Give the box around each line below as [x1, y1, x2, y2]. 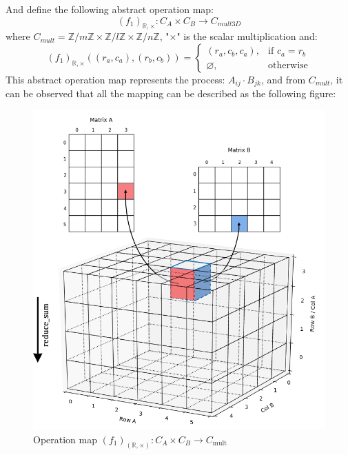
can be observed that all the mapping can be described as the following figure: [6, 86, 336, 101]
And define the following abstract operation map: [6, 2, 214, 16]
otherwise [268, 60, 308, 70]
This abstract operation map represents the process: [6, 72, 225, 86]
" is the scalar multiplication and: [176, 29, 318, 43]
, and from [260, 72, 306, 86]
